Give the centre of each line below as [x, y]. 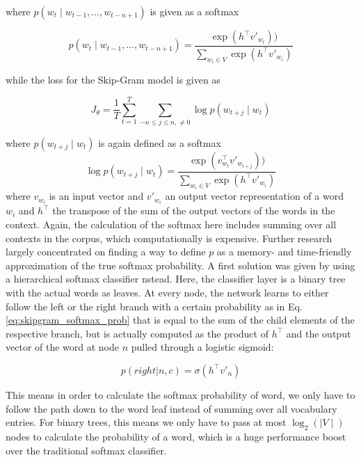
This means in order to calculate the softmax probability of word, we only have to [180, 394]
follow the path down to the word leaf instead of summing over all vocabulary [171, 408]
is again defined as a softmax [160, 143]
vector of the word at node [63, 347]
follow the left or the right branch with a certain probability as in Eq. [154, 306]
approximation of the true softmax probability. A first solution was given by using [180, 265]
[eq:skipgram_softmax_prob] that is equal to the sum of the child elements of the [180, 320]
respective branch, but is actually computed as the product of [137, 333]
